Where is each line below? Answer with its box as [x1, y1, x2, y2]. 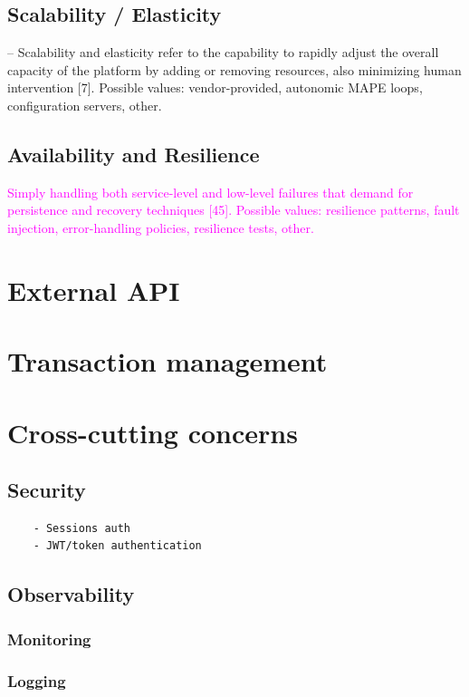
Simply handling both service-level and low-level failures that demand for [7, 182, 414, 201]
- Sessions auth [33, 521, 131, 535]
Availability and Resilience [7, 140, 260, 168]
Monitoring [7, 627, 91, 650]
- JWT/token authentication [33, 539, 202, 553]
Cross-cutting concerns [7, 413, 298, 450]
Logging [7, 669, 66, 692]
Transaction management [7, 343, 328, 380]
